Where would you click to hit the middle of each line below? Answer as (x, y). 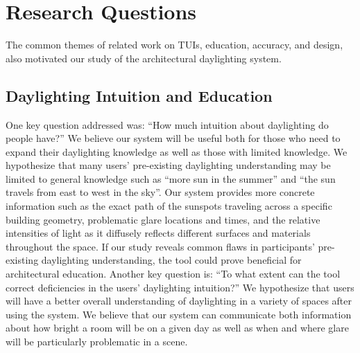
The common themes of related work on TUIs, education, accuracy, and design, (174, 45)
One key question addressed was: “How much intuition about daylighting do (167, 124)
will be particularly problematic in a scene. (97, 342)
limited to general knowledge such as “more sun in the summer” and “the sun (171, 178)
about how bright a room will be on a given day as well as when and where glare (177, 328)
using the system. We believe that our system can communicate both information (179, 314)
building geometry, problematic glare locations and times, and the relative (163, 219)
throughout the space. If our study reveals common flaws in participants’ (160, 246)
